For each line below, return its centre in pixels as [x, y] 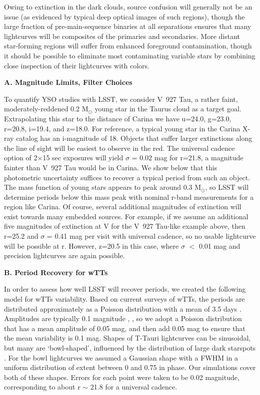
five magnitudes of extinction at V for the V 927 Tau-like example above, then [125, 226]
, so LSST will [227, 187]
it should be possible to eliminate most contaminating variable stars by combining [130, 55]
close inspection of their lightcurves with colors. [77, 65]
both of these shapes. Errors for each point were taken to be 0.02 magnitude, [122, 377]
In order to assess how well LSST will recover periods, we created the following [125, 289]
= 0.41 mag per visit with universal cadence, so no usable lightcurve [151, 236]
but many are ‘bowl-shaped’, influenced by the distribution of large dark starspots [130, 348]
